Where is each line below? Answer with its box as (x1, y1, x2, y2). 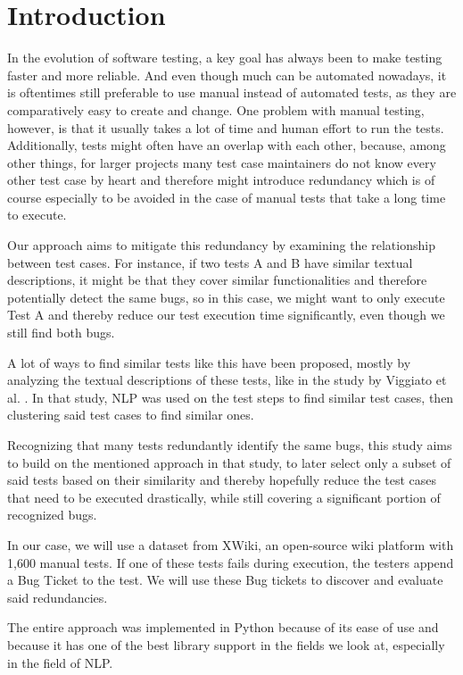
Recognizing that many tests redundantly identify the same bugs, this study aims (7, 436, 452, 454)
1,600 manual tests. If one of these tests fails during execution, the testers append (7, 553, 454, 571)
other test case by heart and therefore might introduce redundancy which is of (7, 171, 435, 189)
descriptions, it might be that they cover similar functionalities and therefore (7, 271, 427, 289)
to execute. (7, 205, 67, 224)
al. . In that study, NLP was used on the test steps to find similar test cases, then (7, 387, 454, 406)
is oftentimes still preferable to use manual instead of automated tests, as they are (7, 83, 457, 102)
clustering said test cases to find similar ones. (7, 405, 254, 424)
